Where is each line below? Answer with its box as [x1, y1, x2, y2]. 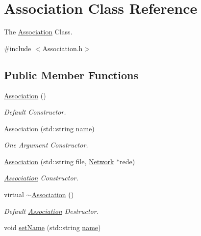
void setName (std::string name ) [4, 222, 101, 233]
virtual [4, 189, 24, 200]
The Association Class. [4, 27, 73, 37]
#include [4, 43, 31, 53]
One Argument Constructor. [4, 140, 88, 150]
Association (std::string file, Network [4, 156, 114, 166]
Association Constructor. [4, 173, 78, 183]
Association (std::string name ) [4, 123, 95, 133]
